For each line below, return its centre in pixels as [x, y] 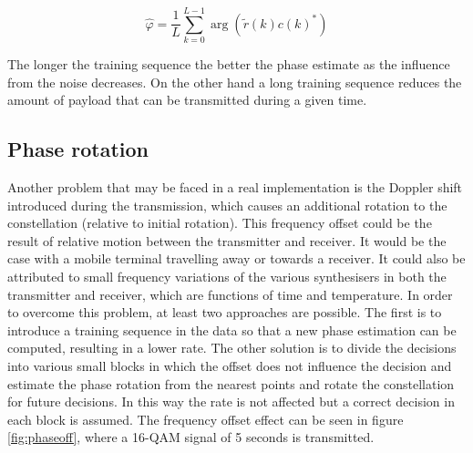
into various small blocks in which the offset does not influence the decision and [230, 366]
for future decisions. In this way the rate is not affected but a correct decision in [231, 402]
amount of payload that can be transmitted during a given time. [187, 100]
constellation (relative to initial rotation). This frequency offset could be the [220, 223]
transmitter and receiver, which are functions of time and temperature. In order [230, 294]
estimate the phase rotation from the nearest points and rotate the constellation [231, 383]
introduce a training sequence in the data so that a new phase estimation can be [232, 329]
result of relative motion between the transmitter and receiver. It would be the [227, 240]
